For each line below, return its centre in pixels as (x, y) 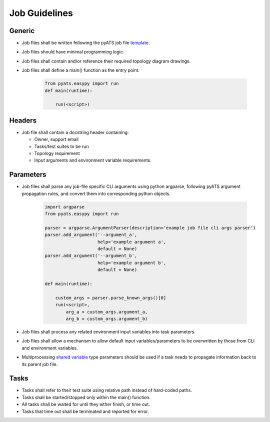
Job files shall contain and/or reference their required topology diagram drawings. (106, 61)
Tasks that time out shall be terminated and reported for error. (85, 411)
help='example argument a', (132, 242)
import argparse (65, 207)
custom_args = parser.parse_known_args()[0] (111, 298)
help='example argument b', (132, 263)
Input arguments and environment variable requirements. (93, 160)
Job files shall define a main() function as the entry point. (81, 70)
